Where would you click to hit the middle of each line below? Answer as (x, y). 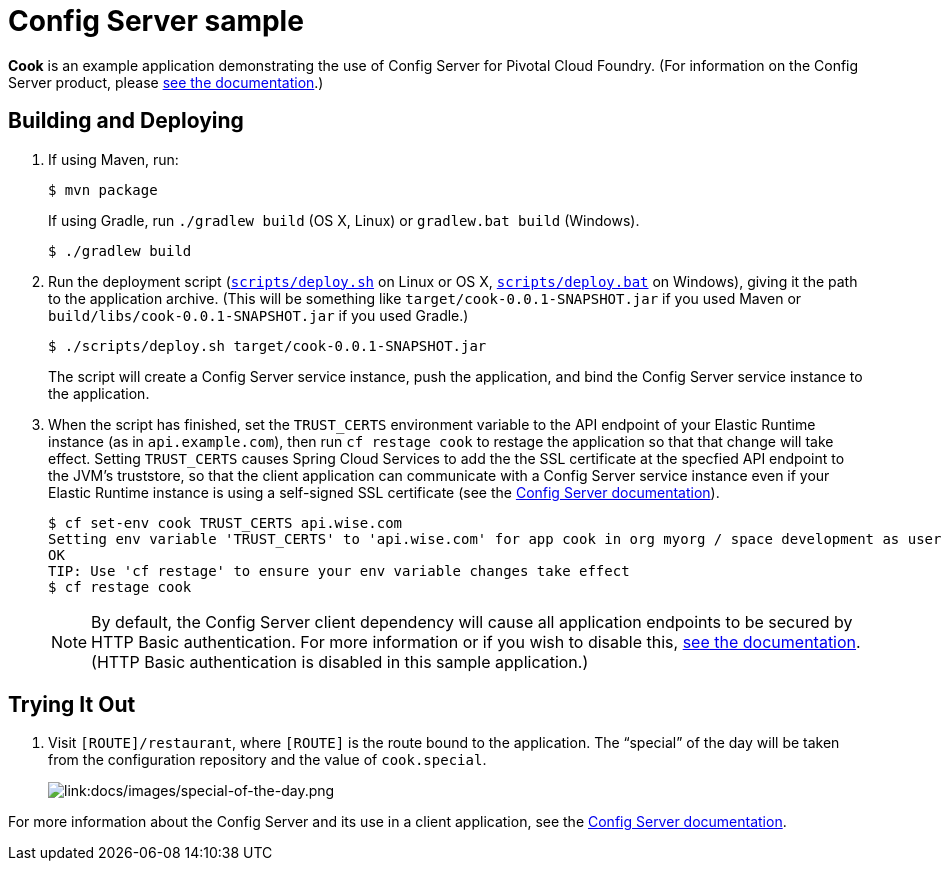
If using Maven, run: (113, 159)
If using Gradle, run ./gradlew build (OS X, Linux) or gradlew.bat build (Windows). (344, 220)
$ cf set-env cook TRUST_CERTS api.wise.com (225, 522)
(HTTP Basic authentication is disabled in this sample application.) (340, 661)
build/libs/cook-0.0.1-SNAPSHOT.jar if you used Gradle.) (258, 315)
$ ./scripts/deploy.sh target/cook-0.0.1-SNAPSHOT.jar (267, 345)
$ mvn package (103, 189)
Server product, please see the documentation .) (166, 82)
